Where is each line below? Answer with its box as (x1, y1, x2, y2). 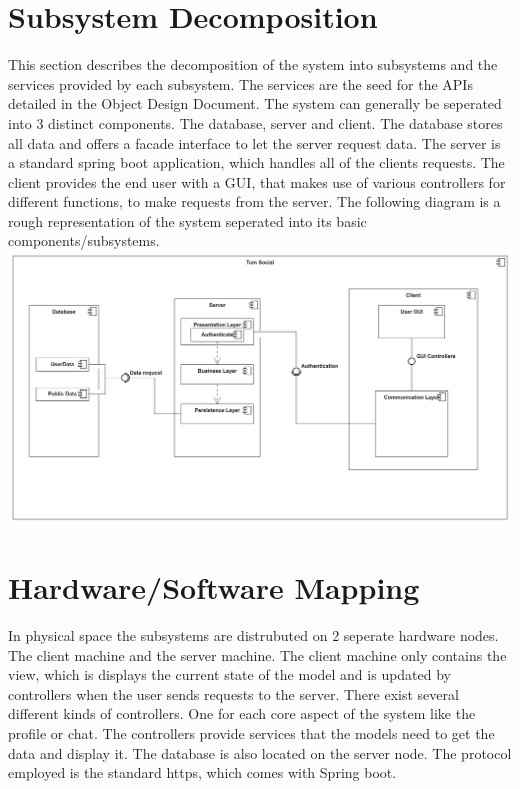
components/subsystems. (8, 230, 160, 251)
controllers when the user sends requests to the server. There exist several (8, 683, 459, 704)
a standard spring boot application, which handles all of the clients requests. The (8, 152, 505, 173)
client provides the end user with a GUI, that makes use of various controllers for (8, 171, 506, 192)
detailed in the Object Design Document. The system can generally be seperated (8, 93, 502, 114)
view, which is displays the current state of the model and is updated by (8, 664, 452, 685)
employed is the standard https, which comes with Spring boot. (8, 762, 397, 783)
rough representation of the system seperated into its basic (8, 210, 367, 231)
